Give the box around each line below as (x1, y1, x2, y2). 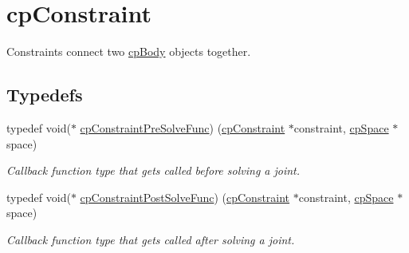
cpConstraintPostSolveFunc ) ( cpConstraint (80, 188, 290, 205)
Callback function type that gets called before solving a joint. (6, 162, 301, 179)
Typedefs (6, 82, 83, 107)
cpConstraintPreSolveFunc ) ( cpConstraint (80, 119, 285, 136)
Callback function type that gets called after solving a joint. (6, 231, 295, 247)
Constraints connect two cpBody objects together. (6, 43, 251, 60)
